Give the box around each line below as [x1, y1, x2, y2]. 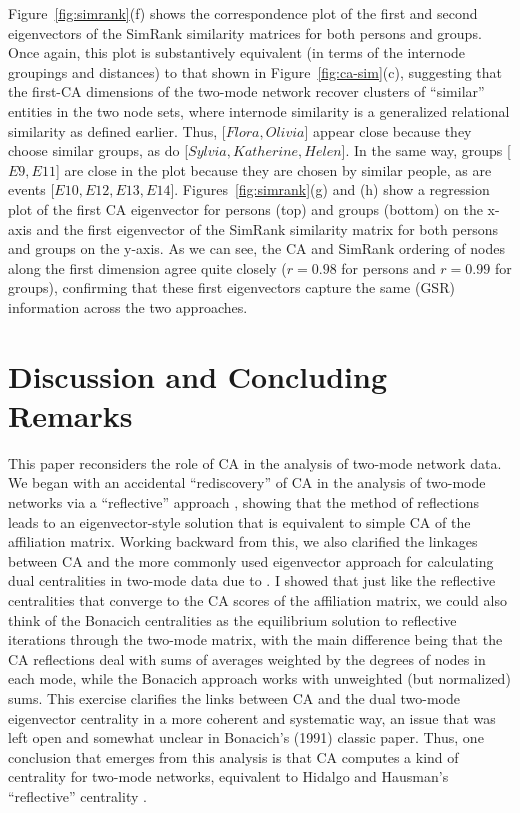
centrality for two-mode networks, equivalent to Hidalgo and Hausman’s [8, 766, 449, 787]
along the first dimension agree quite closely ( [8, 257, 287, 278]
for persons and [341, 257, 436, 278]
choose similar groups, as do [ [8, 140, 189, 161]
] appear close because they [304, 120, 472, 141]
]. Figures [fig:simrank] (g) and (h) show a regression [170, 179, 490, 200]
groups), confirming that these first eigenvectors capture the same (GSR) [8, 277, 455, 298]
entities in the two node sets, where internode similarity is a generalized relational [8, 100, 510, 121]
